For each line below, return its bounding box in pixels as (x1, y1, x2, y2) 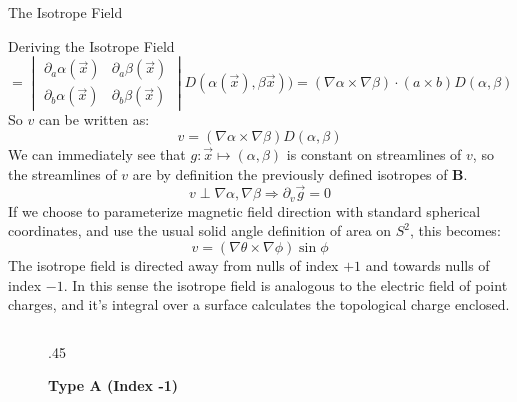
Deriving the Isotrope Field (8, 35, 175, 56)
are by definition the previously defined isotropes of (132, 163, 448, 184)
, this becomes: (410, 220, 501, 241)
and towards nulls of (365, 255, 490, 276)
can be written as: (38, 109, 150, 130)
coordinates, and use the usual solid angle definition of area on (8, 220, 392, 241)
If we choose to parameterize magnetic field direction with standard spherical (8, 200, 481, 221)
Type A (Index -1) (48, 375, 179, 396)
